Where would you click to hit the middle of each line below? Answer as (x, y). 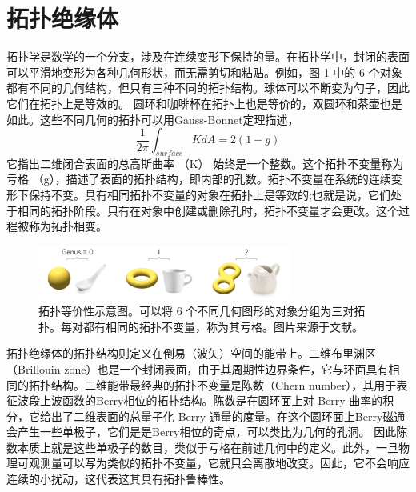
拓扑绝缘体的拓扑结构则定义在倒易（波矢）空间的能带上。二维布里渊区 (191, 353)
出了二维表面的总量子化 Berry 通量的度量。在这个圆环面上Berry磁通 (228, 416)
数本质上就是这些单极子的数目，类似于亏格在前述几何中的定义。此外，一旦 (202, 447)
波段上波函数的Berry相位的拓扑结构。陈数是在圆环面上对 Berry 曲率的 (200, 400)
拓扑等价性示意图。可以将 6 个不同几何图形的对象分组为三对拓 (202, 311)
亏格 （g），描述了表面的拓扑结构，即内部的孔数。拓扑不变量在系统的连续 (199, 179)
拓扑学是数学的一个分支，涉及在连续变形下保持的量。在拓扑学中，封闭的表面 (208, 56)
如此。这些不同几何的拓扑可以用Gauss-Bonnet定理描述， (153, 119)
